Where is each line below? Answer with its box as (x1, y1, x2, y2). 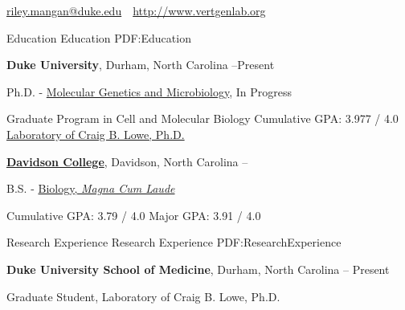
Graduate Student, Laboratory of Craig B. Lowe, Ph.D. (6, 288, 280, 304)
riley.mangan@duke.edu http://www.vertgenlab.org (6, 2, 266, 18)
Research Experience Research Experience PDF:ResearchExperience (6, 234, 342, 251)
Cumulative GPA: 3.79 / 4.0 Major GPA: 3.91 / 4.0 (6, 206, 261, 223)
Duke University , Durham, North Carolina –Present (6, 56, 275, 73)
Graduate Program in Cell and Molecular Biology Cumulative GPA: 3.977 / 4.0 (6, 110, 399, 127)
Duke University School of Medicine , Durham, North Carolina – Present (6, 260, 390, 277)
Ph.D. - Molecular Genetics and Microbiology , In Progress (6, 83, 292, 100)
